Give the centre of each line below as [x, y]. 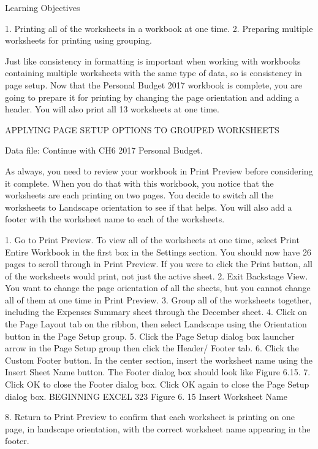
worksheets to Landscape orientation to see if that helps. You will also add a [149, 207]
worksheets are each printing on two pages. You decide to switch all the [139, 195]
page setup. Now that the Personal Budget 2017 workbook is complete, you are [153, 84]
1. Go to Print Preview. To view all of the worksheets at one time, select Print [152, 239]
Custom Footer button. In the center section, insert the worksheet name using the [159, 360]
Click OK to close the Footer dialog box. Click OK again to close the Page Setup [157, 384]
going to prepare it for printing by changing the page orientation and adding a [152, 97]
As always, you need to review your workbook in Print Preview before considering [159, 170]
